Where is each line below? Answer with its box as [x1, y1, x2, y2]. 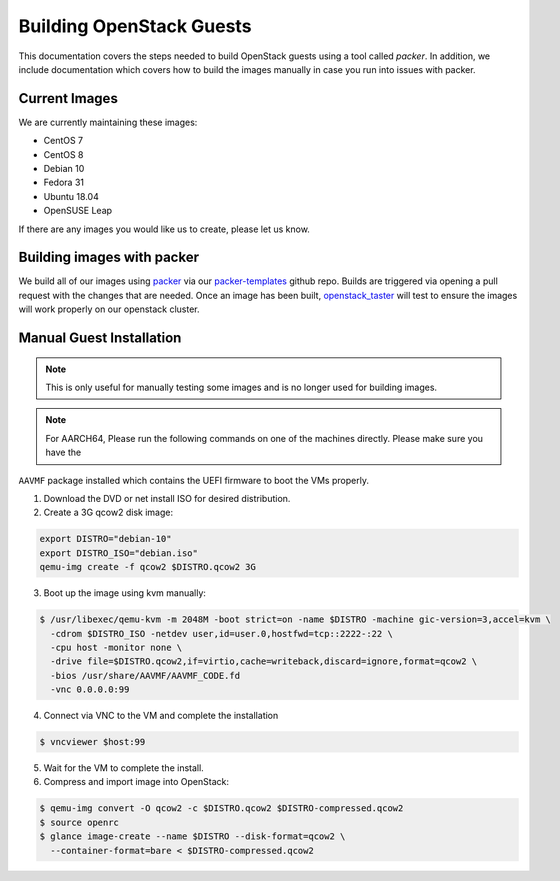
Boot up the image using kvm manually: [43, 587, 207, 599]
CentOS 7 [43, 135, 84, 147]
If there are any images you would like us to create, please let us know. [18, 223, 310, 235]
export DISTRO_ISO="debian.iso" [39, 547, 199, 559]
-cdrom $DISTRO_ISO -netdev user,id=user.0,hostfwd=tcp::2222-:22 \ [50, 628, 394, 639]
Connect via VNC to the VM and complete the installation [43, 710, 279, 722]
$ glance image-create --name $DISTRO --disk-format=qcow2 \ [39, 831, 346, 842]
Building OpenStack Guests [18, 15, 252, 37]
